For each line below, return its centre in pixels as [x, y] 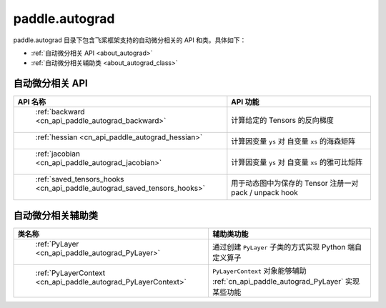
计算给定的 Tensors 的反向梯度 [282, 120]
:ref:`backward [60, 112]
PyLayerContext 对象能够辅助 [259, 270]
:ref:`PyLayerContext [70, 273]
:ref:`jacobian [58, 154]
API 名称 [32, 102]
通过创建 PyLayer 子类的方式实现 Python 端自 [287, 247]
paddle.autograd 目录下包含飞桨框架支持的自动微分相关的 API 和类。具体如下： [130, 40]
